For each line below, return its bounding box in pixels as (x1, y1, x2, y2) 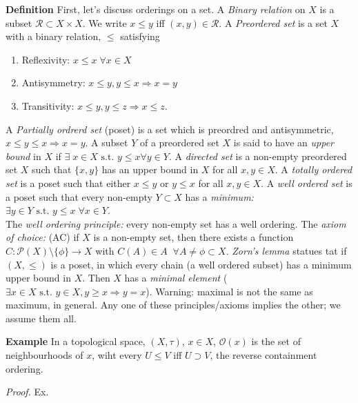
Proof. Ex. (6, 384, 49, 399)
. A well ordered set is (261, 175, 352, 190)
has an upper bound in (101, 162, 199, 177)
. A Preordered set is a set (219, 15, 328, 30)
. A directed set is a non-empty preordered (168, 148, 347, 163)
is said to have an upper (233, 135, 335, 150)
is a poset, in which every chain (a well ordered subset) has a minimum (50, 257, 352, 271)
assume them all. (6, 311, 77, 325)
